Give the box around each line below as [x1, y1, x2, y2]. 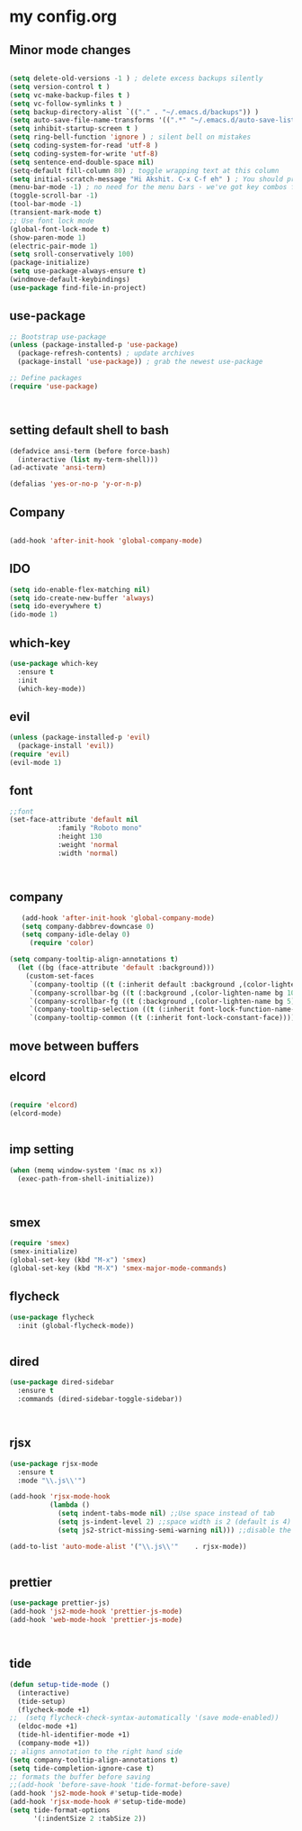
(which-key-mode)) [17, 684, 87, 693]
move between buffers [9, 1038, 139, 1053]
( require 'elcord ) [9, 1101, 78, 1110]
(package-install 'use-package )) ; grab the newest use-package [17, 358, 263, 367]
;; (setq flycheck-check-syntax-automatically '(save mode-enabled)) [9, 1714, 280, 1723]
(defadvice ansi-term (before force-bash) [9, 446, 171, 456]
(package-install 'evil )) [17, 742, 115, 751]
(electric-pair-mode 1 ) [9, 241, 99, 251]
